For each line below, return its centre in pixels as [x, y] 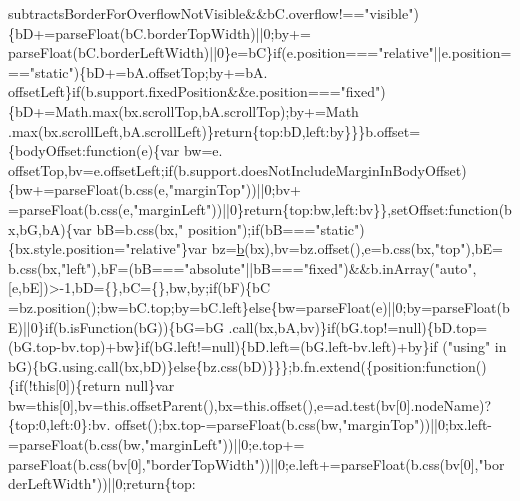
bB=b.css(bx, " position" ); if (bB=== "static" [228, 228]
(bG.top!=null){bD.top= [411, 326]
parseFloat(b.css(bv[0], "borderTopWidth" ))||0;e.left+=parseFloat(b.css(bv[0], [243, 463]
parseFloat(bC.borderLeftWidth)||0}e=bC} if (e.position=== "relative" [221, 52]
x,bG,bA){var [50, 228]
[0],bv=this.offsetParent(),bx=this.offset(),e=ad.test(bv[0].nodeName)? [275, 404]
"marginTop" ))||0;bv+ [234, 189]
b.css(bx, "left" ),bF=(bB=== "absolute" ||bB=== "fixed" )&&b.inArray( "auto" [240, 267]
